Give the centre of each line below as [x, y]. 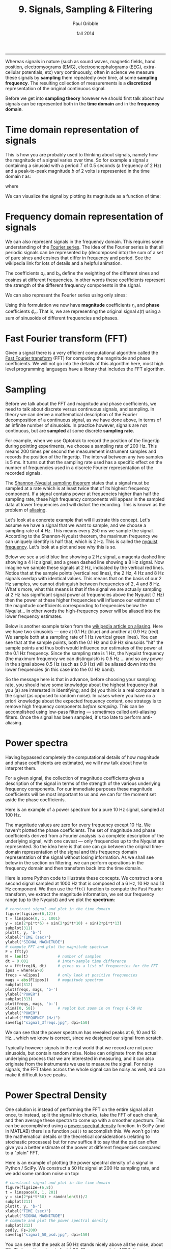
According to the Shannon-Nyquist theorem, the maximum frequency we [81, 536]
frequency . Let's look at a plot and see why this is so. [61, 547]
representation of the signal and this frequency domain [80, 852]
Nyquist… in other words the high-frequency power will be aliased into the [83, 611]
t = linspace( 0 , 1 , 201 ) [32, 1192]
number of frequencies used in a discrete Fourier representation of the [79, 468]
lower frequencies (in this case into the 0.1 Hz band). [60, 670]
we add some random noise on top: [42, 1173]
